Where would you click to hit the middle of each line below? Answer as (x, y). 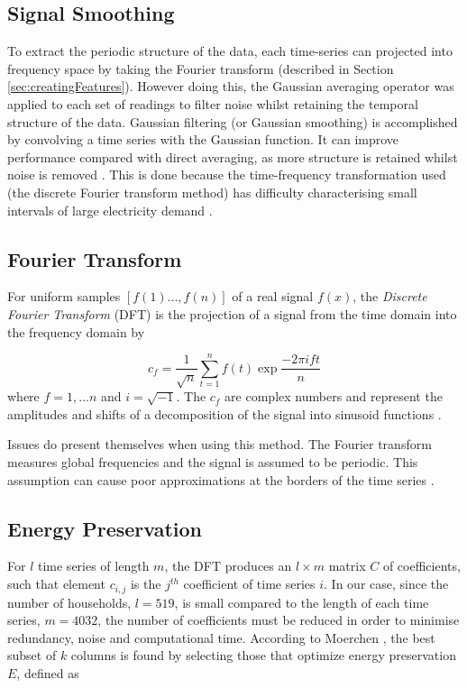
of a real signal (273, 296)
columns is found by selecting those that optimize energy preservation (263, 655)
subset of (32, 655)
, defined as (48, 672)
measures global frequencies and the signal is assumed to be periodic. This (213, 462)
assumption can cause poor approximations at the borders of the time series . (221, 479)
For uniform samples (64, 296)
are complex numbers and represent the (334, 396)
